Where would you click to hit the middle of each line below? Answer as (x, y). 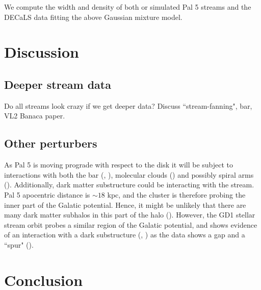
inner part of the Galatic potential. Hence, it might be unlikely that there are (125, 204)
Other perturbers (51, 143)
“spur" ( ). (19, 244)
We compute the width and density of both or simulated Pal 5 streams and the (128, 7)
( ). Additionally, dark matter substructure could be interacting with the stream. (129, 185)
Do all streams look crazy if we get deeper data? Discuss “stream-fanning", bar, (128, 105)
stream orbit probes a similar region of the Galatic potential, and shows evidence (131, 224)
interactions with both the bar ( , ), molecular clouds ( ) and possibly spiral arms (129, 174)
